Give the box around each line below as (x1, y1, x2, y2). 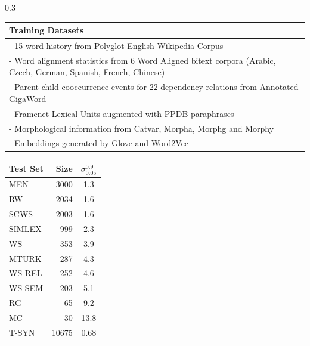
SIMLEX (9, 222, 42, 234)
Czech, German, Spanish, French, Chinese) (9, 66, 165, 78)
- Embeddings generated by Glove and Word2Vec (9, 137, 189, 149)
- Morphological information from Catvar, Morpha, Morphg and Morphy (9, 122, 274, 134)
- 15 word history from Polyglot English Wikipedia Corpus (9, 39, 224, 51)
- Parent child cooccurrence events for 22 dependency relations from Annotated (9, 81, 299, 93)
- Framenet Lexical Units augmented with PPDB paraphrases (9, 107, 234, 119)
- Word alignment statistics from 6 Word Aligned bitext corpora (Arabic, (9, 54, 276, 66)
